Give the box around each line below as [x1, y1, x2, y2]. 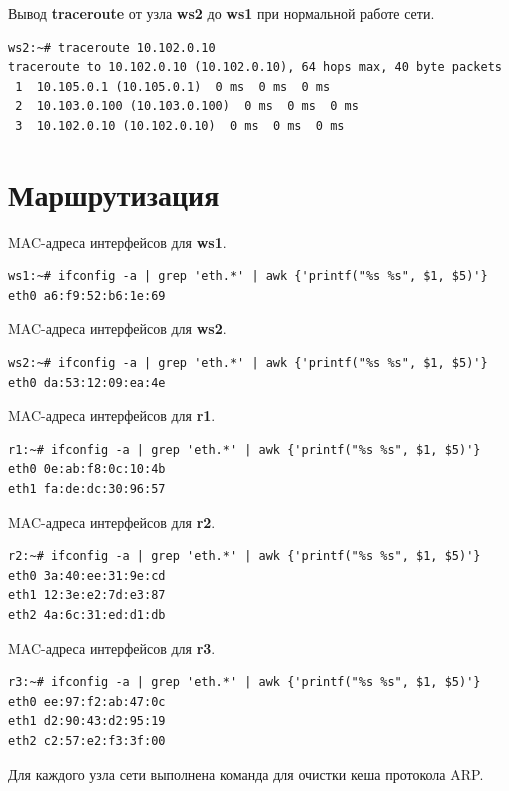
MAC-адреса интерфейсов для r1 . [8, 405, 216, 426]
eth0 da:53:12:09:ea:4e [8, 375, 166, 390]
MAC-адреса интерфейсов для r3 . [8, 637, 216, 658]
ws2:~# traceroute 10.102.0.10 [8, 40, 216, 55]
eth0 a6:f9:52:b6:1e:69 [8, 288, 166, 303]
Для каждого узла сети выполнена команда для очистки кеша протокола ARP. [8, 763, 484, 784]
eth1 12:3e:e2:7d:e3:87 [8, 588, 166, 603]
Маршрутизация [8, 173, 220, 214]
